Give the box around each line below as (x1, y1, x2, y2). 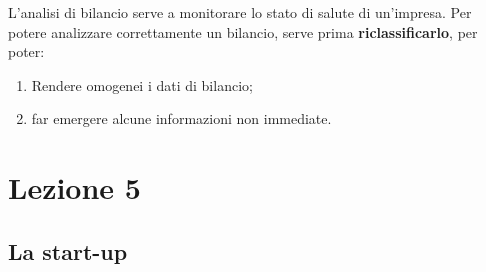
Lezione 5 (8, 167, 141, 208)
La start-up (8, 235, 128, 266)
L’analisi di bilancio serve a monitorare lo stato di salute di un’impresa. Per (8, 2, 472, 22)
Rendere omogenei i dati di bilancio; (31, 74, 253, 95)
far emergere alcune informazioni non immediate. (31, 108, 332, 129)
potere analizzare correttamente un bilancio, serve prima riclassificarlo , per (8, 21, 478, 42)
